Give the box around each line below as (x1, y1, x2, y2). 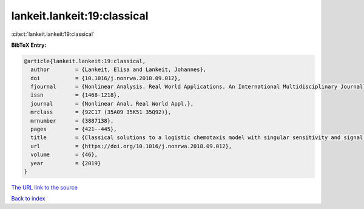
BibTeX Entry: (11, 41, 47, 49)
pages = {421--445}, (30, 126, 118, 133)
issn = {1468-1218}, (30, 92, 121, 98)
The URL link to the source (11, 183, 78, 191)
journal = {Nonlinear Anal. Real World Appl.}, (30, 100, 194, 107)
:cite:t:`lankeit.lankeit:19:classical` (11, 30, 95, 38)
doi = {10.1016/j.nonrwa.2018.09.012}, (30, 75, 181, 81)
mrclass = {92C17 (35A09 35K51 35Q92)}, (30, 109, 172, 115)
